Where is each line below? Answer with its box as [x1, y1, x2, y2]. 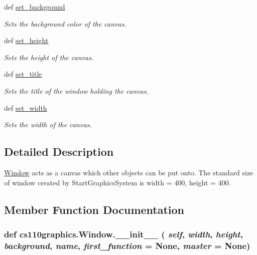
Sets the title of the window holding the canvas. [4, 85, 149, 96]
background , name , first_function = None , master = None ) [4, 239, 250, 251]
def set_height [4, 35, 49, 46]
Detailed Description [4, 144, 114, 159]
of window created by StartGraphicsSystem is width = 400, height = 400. [4, 177, 231, 187]
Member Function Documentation [4, 201, 185, 217]
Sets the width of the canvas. [4, 119, 92, 130]
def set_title [4, 69, 42, 79]
